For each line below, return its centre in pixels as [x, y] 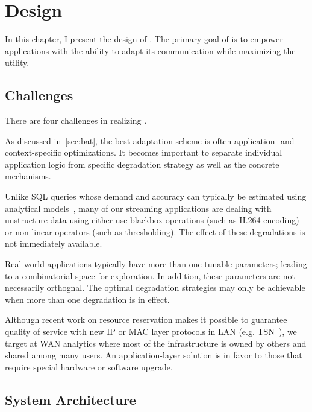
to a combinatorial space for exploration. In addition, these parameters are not [150, 275]
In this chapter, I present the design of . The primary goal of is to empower [144, 39]
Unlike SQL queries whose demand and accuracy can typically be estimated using [156, 196]
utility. [17, 62]
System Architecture [70, 399]
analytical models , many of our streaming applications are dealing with [138, 208]
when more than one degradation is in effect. [87, 299]
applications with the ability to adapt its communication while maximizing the [150, 50]
